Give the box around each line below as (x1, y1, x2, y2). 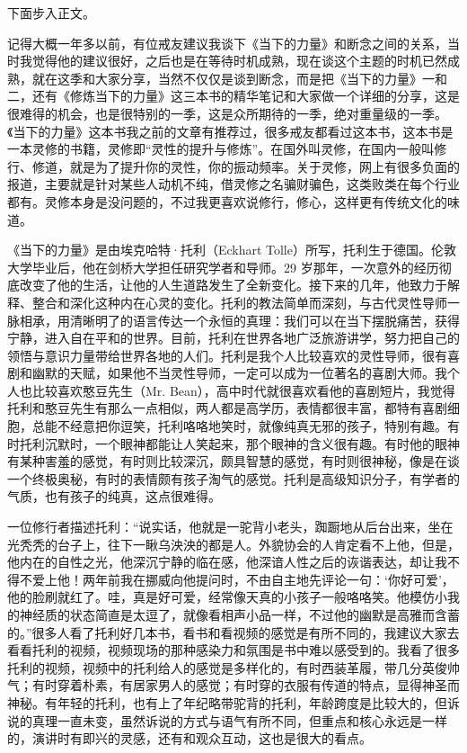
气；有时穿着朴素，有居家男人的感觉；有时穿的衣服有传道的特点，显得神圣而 (7, 676, 460, 695)
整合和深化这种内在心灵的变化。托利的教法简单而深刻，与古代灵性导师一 (31, 292, 460, 311)
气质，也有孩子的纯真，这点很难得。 (7, 487, 221, 506)
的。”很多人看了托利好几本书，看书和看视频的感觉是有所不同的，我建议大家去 (7, 623, 460, 641)
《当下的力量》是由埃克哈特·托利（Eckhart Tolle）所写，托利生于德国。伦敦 (7, 240, 456, 259)
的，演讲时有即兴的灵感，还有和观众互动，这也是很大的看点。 (7, 729, 372, 748)
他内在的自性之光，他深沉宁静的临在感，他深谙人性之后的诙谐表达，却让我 (7, 552, 447, 571)
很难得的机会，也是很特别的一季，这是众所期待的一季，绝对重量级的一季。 (7, 103, 447, 122)
